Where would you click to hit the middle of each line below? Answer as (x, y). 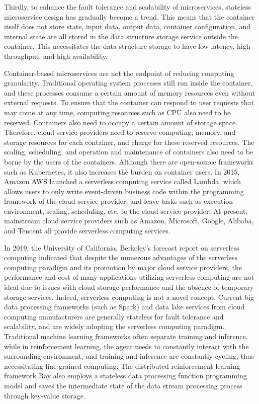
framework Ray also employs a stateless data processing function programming (125, 376)
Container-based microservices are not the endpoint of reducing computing (119, 73)
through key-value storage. (45, 395)
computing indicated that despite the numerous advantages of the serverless (121, 257)
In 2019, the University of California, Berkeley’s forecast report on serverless (122, 247)
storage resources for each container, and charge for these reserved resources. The (129, 142)
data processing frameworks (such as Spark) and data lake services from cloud (124, 307)
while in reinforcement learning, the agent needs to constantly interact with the (126, 346)
